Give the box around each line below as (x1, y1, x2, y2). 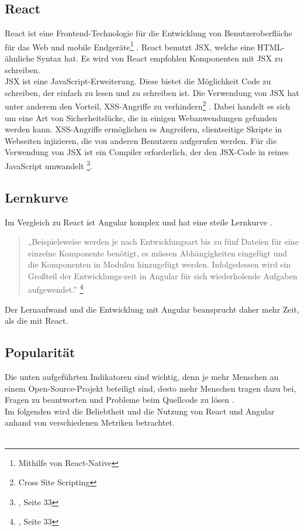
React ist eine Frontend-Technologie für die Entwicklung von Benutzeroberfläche (5, 27, 292, 39)
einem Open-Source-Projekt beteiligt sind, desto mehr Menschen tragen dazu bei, (5, 382, 296, 394)
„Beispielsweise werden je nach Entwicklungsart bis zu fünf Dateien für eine (27, 235, 299, 248)
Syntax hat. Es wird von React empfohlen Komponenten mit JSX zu (36, 52, 283, 64)
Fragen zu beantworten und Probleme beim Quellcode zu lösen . (5, 393, 234, 406)
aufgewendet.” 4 (27, 282, 84, 296)
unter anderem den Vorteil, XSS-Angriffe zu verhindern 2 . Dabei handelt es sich (5, 98, 291, 112)
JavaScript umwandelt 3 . (5, 158, 92, 172)
